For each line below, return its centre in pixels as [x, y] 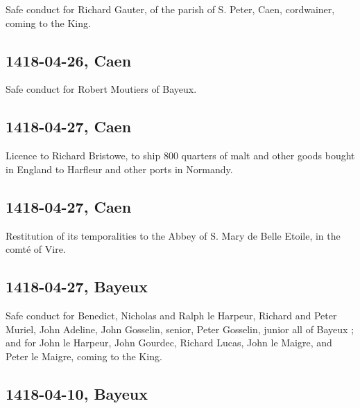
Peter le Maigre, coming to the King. [84, 356]
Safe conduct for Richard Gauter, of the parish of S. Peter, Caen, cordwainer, [170, 9]
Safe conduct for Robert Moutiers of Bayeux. [101, 89]
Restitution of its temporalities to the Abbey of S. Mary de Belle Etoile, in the [173, 235]
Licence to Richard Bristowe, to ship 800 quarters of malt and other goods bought [180, 156]
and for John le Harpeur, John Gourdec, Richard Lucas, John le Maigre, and [169, 343]
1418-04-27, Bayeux [77, 286]
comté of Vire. [36, 249]
